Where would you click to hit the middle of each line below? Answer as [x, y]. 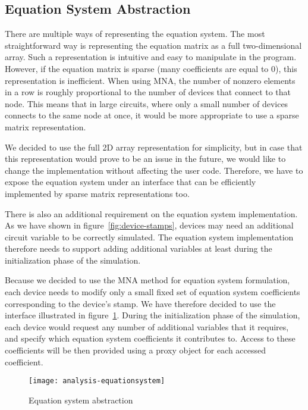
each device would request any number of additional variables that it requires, [147, 326]
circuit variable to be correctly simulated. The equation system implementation [149, 237]
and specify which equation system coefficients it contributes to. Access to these [150, 338]
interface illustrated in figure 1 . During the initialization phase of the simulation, [153, 315]
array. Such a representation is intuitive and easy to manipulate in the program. [151, 57]
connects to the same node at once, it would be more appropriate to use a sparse [152, 115]
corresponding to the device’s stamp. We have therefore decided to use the [140, 303]
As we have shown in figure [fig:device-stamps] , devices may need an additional [149, 225]
